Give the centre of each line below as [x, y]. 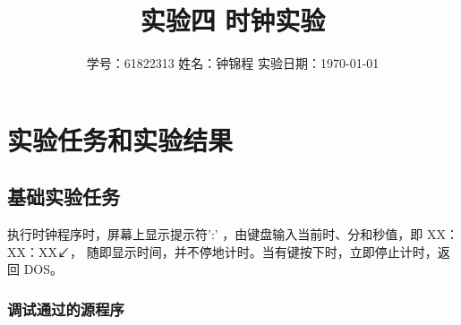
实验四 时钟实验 [233, 20]
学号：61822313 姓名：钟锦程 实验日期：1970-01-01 [233, 63]
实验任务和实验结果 [120, 139]
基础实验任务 [64, 197]
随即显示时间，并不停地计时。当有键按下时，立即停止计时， [262, 251]
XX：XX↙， [45, 251]
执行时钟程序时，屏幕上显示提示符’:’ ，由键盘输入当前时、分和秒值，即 [215, 234]
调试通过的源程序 [66, 308]
